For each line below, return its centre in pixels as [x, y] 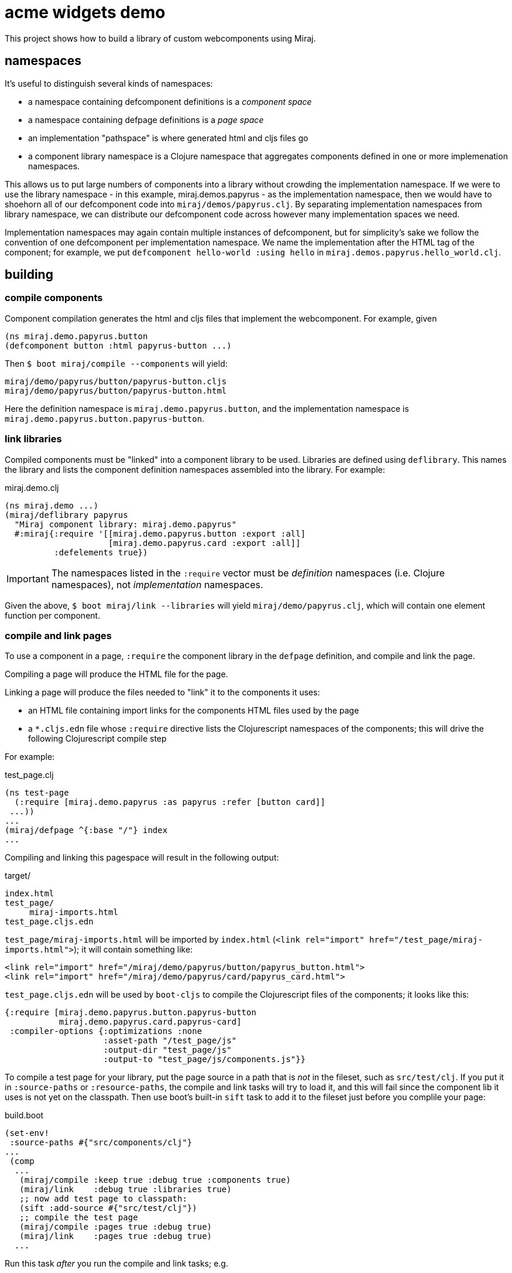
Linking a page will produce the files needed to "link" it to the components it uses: [162, 692]
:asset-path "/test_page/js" [170, 1041]
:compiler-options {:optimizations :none [106, 1031]
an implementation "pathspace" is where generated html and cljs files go [168, 138]
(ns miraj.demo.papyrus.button [76, 336]
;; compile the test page [79, 1218]
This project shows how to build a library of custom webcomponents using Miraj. [160, 38]
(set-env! [27, 1133]
